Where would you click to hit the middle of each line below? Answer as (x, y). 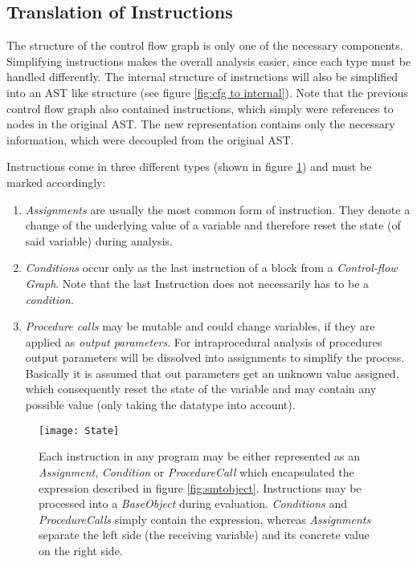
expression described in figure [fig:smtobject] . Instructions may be (200, 487)
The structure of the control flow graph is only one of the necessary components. (205, 45)
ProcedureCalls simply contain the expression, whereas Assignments (205, 519)
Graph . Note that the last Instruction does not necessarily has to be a (197, 283)
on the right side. (81, 550)
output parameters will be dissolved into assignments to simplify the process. (215, 357)
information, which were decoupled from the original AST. (150, 139)
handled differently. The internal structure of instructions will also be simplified (202, 77)
